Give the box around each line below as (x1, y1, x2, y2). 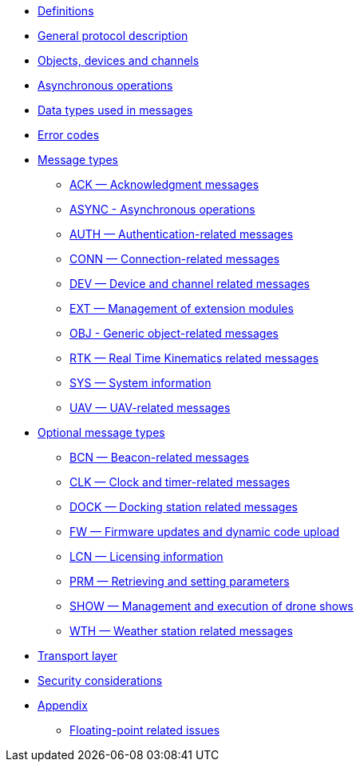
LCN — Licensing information (69, 550, 224, 563)
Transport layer (38, 649, 118, 662)
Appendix (38, 698, 88, 712)
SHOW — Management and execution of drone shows (69, 599, 354, 613)
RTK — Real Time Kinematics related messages (69, 351, 319, 365)
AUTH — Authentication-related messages (69, 227, 294, 241)
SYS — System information (69, 376, 212, 390)
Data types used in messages (38, 103, 193, 117)
